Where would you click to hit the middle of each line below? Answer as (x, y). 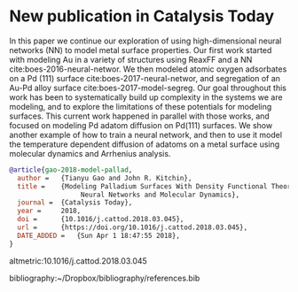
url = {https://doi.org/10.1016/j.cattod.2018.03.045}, (133, 227)
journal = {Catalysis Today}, (75, 203)
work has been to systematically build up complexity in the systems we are (146, 97)
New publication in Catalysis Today (142, 16)
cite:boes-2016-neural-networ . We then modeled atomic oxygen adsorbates (148, 69)
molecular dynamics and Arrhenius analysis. (90, 153)
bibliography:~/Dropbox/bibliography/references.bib (105, 278)
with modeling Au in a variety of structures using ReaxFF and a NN (131, 59)
